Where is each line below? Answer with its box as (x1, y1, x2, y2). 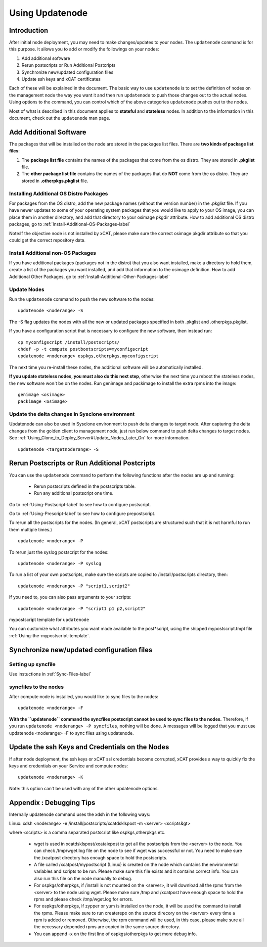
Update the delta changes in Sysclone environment (9, 411, 135, 418)
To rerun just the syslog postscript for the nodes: (9, 549, 109, 555)
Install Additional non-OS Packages (9, 249, 96, 256)
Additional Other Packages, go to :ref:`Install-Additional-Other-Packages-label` (9, 274, 170, 280)
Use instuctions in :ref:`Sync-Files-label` (9, 671, 91, 677)
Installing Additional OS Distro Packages (9, 190, 108, 197)
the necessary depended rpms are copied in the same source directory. (34, 924, 180, 930)
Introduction (9, 26, 48, 35)
